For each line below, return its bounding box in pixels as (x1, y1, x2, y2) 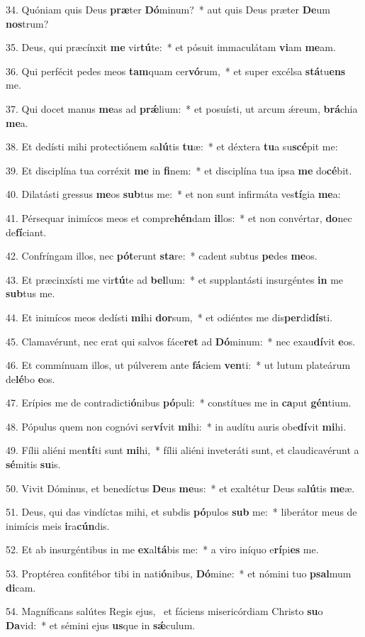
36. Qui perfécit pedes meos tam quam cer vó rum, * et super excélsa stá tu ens (6, 63, 346, 78)
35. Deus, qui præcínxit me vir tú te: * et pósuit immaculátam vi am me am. (6, 40, 336, 55)
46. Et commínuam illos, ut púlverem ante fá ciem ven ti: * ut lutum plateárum (6, 358, 351, 372)
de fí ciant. (6, 224, 47, 239)
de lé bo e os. (6, 371, 55, 386)
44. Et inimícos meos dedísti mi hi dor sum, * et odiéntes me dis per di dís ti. (6, 309, 333, 324)
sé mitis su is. (6, 457, 61, 472)
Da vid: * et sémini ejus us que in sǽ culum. (6, 617, 196, 632)
